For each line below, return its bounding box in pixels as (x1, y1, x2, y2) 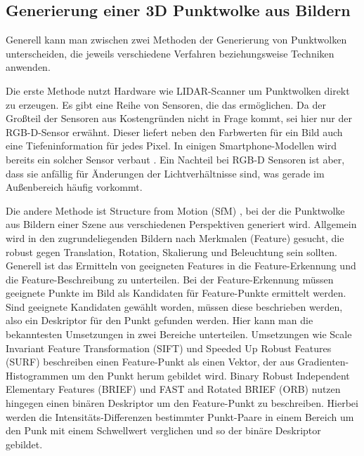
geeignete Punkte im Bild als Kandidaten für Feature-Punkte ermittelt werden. (6, 286, 346, 300)
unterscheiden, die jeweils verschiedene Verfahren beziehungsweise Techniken (6, 46, 334, 60)
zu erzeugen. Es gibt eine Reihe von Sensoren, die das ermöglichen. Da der (6, 97, 326, 112)
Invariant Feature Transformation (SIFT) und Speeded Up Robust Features (6, 340, 332, 355)
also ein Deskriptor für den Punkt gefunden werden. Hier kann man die (6, 313, 313, 328)
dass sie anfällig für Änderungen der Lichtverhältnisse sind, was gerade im (6, 166, 325, 180)
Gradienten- (297, 354, 349, 369)
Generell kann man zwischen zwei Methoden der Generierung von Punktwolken (6, 32, 347, 47)
